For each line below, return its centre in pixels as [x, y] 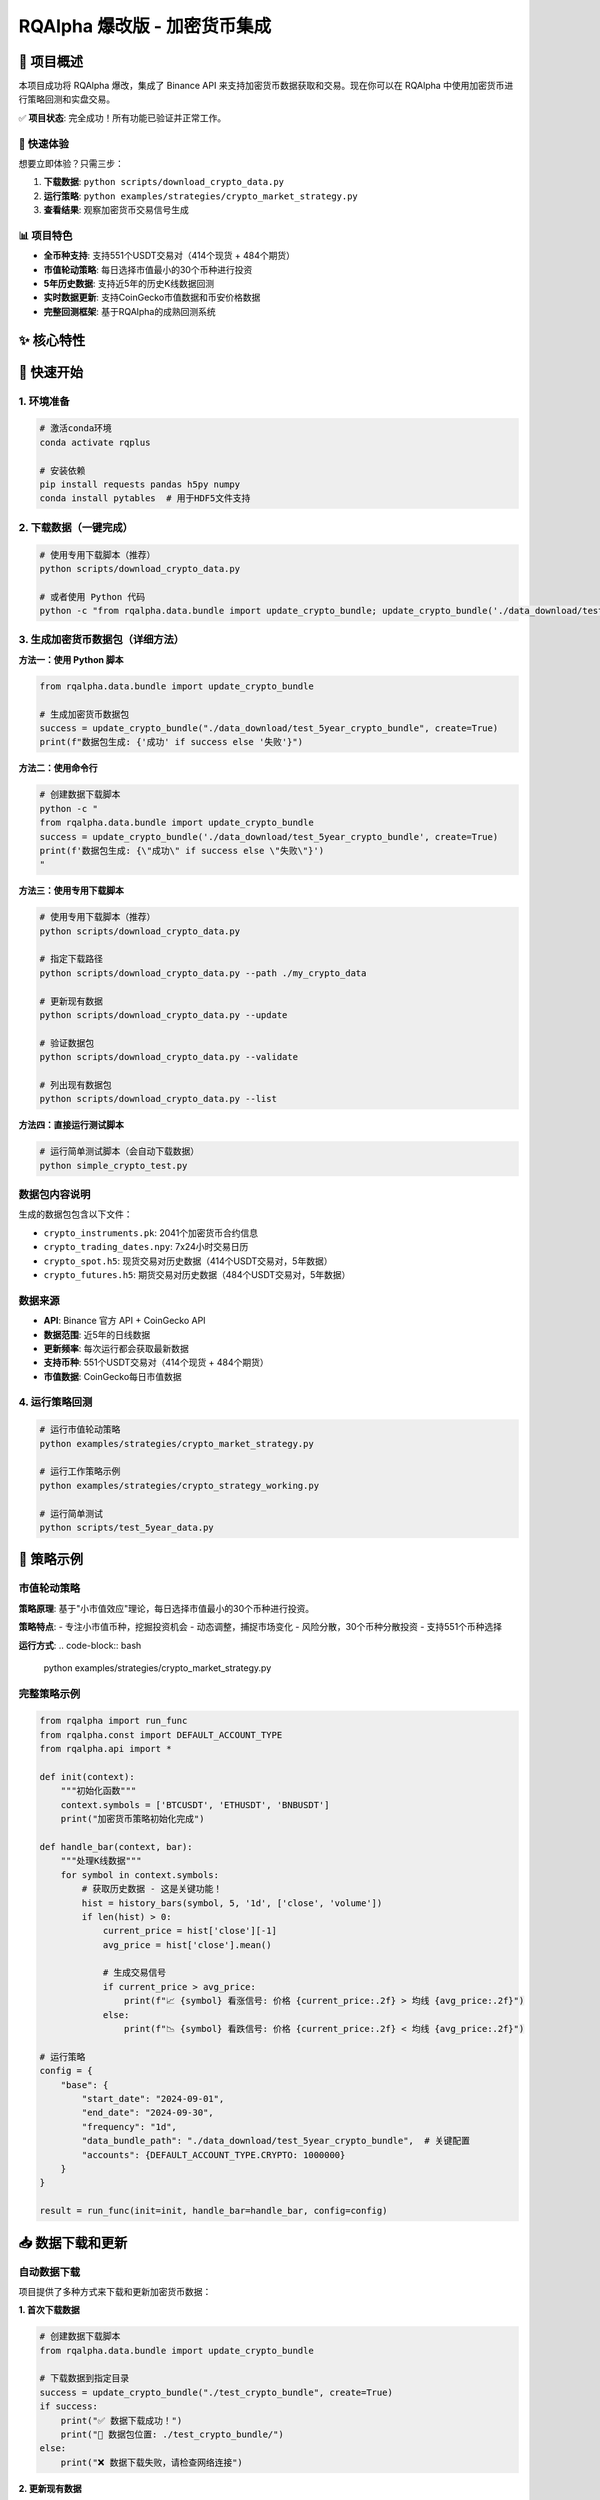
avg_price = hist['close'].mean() [187, 1944]
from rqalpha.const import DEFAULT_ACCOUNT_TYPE [161, 1734]
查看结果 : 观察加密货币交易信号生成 [116, 210]
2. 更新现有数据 [50, 2488]
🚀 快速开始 [51, 371]
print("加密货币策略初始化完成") [132, 1819]
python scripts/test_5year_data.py [126, 1527]
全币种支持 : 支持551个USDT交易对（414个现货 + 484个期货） [169, 256]
